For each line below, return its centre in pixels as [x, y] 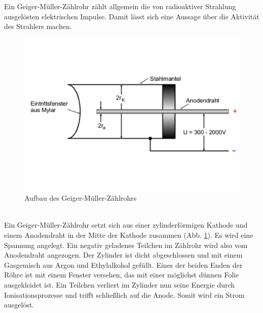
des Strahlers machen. [38, 26]
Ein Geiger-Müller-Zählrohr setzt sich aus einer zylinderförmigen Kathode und [126, 225]
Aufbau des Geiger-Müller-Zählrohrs [81, 198]
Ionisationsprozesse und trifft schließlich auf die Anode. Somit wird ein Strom [124, 294]
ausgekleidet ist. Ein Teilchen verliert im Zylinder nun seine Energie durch [120, 284]
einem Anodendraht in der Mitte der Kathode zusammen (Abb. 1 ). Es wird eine [129, 234]
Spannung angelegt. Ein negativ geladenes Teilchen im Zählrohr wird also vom [126, 245]
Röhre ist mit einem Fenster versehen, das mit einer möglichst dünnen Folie [122, 275]
